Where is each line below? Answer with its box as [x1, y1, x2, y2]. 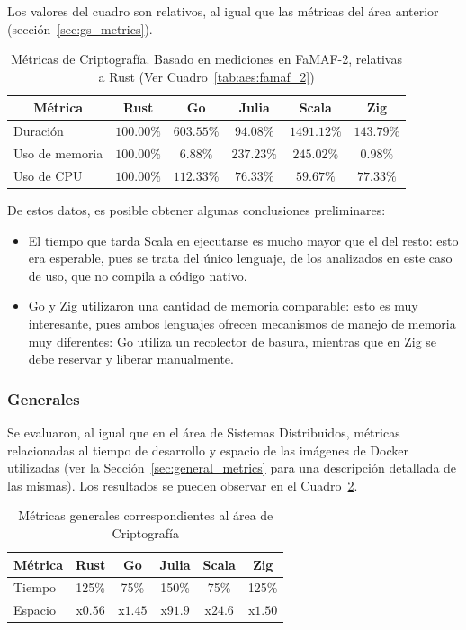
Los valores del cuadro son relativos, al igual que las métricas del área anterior [7, 2, 439, 20]
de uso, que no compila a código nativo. [28, 265, 247, 284]
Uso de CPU [13, 166, 83, 184]
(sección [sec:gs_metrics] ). [7, 19, 153, 38]
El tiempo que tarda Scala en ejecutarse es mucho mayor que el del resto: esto [28, 230, 459, 249]
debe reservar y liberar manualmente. [28, 349, 234, 368]
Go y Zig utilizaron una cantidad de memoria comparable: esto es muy [28, 296, 418, 315]
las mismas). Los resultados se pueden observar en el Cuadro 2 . [7, 475, 358, 494]
